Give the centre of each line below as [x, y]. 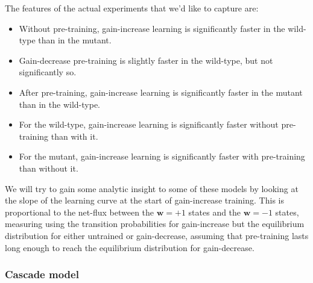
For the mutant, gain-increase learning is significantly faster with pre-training [162, 156]
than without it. [49, 168]
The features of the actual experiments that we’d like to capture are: [132, 8]
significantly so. [48, 72]
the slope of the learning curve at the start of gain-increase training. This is [144, 200]
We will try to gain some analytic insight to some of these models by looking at [152, 188]
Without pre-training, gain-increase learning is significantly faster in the [152, 28]
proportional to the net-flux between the [80, 212]
